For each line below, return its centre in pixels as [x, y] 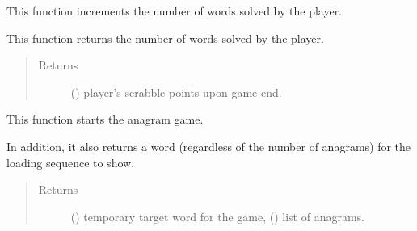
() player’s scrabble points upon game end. [176, 92]
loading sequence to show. [71, 162]
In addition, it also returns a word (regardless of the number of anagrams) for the [209, 146]
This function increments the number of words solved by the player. [175, 10]
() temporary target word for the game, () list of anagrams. [218, 216]
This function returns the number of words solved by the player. [165, 38]
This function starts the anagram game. [105, 119]
